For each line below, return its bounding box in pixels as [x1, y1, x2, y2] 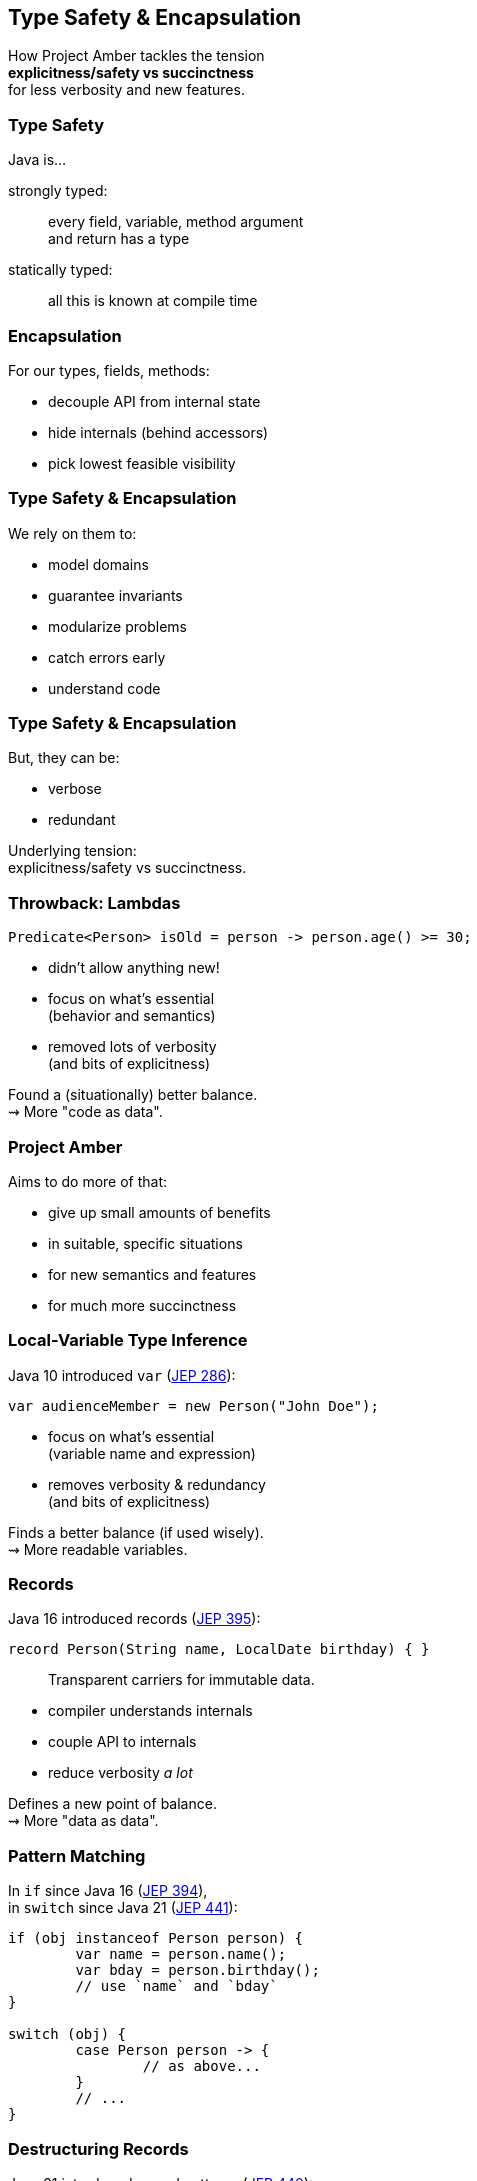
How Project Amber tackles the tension [8, 47, 265, 65]
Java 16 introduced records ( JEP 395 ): [8, 1610, 261, 1628]
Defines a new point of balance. [8, 1795, 217, 1813]
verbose [48, 780, 102, 798]
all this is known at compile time [48, 292, 258, 310]
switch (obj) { [8, 2026, 127, 2043]
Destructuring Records [8, 2138, 189, 2159]
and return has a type [48, 230, 190, 248]
